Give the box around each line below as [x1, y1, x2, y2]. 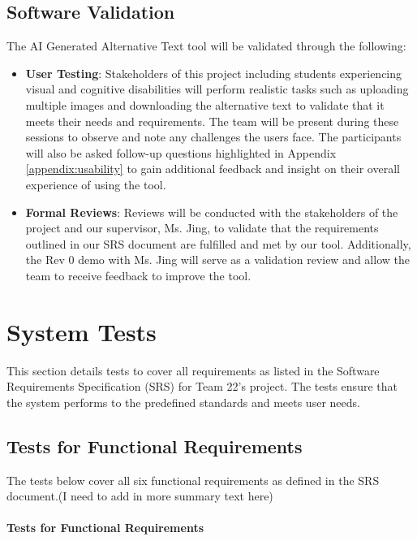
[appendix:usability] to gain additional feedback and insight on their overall [25, 160, 400, 177]
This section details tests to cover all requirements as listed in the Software [6, 361, 380, 379]
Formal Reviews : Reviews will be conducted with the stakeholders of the [25, 203, 398, 220]
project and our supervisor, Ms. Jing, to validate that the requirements [25, 219, 379, 236]
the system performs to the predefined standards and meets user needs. [6, 393, 360, 410]
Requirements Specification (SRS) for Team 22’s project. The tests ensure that [6, 378, 398, 395]
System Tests [6, 314, 157, 348]
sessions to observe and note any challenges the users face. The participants [25, 128, 402, 145]
